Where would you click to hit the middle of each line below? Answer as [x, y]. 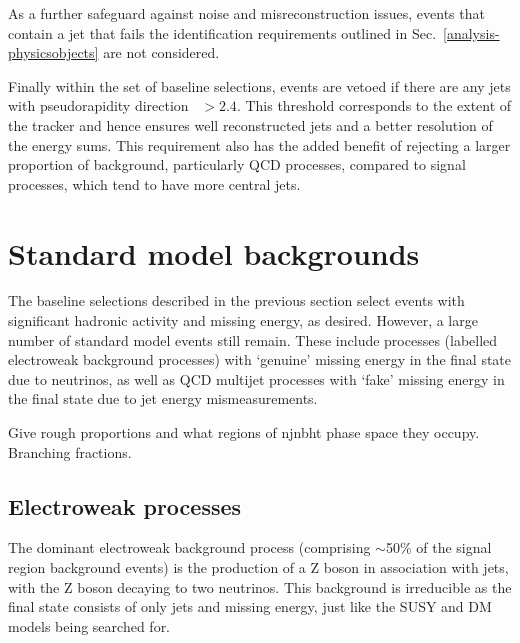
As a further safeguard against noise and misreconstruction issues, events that [246, 13]
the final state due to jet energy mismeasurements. [163, 398]
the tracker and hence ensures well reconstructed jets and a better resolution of [250, 124]
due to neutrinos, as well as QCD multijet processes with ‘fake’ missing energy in [256, 378]
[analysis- [471, 32]
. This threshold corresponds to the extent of [374, 105]
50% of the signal [438, 547]
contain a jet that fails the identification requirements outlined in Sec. [222, 32]
